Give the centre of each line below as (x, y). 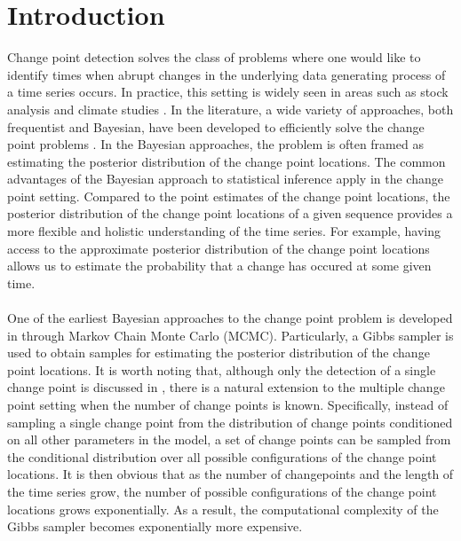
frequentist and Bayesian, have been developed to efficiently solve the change (216, 126)
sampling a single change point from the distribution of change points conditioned (230, 422)
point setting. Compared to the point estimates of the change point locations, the (229, 196)
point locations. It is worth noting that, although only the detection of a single (222, 369)
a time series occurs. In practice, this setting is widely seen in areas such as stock (228, 92)
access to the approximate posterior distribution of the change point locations (219, 248)
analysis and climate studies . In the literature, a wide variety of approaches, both (230, 109)
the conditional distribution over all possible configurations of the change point (222, 456)
